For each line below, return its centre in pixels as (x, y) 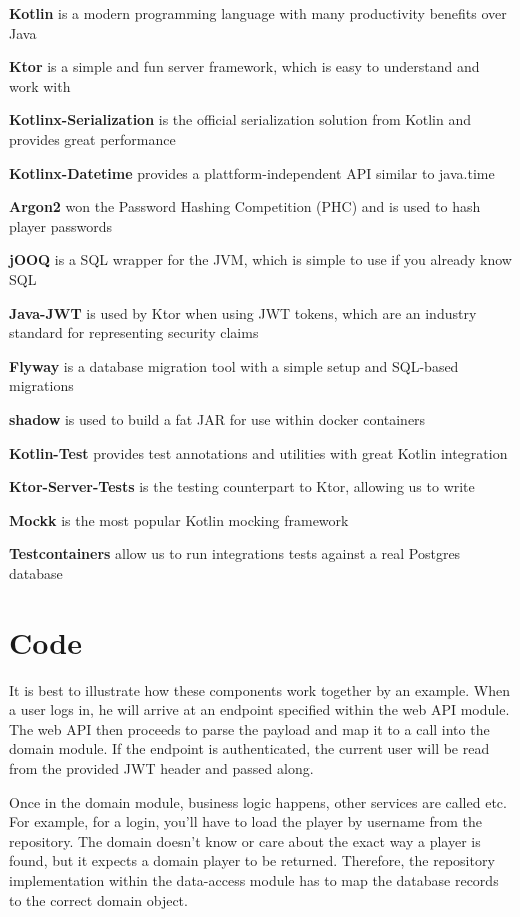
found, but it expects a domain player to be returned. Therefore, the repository (252, 860)
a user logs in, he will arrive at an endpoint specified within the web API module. (259, 709)
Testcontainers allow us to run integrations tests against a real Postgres (235, 553)
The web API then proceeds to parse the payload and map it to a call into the (249, 728)
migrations (41, 385)
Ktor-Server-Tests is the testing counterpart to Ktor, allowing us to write (242, 486)
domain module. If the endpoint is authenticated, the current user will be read (249, 748)
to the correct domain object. (98, 899)
